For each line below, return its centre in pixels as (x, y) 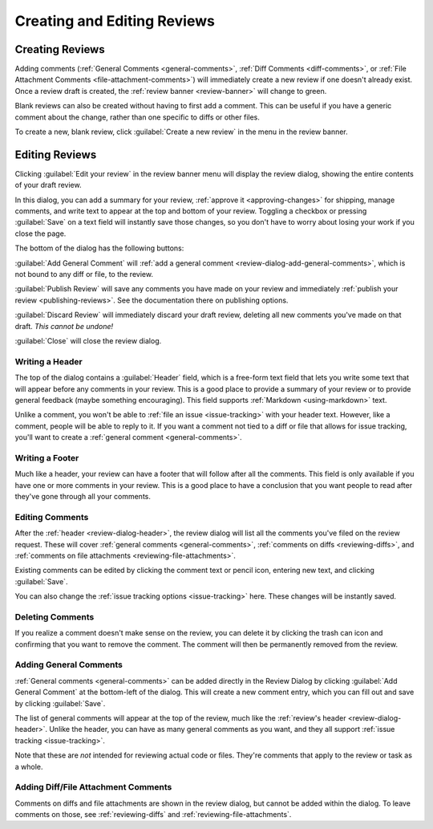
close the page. (40, 234)
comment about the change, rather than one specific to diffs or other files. (137, 117)
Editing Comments (52, 517)
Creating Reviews (60, 49)
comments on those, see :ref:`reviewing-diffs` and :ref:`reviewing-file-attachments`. (153, 815)
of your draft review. (48, 185)
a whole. (29, 766)
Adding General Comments (69, 664)
